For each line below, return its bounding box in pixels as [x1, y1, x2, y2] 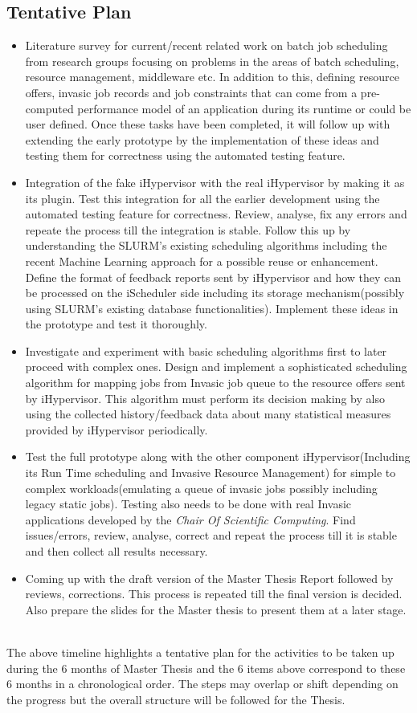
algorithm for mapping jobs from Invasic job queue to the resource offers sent [25, 374, 406, 391]
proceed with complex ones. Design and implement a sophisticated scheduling [25, 358, 407, 375]
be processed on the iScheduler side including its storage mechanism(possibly [25, 284, 405, 301]
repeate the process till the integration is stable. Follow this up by [25, 221, 351, 238]
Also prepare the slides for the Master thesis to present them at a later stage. [25, 601, 407, 617]
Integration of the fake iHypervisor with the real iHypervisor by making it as [25, 173, 405, 190]
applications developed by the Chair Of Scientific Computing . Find [25, 511, 356, 528]
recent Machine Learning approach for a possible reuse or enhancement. [25, 252, 378, 269]
